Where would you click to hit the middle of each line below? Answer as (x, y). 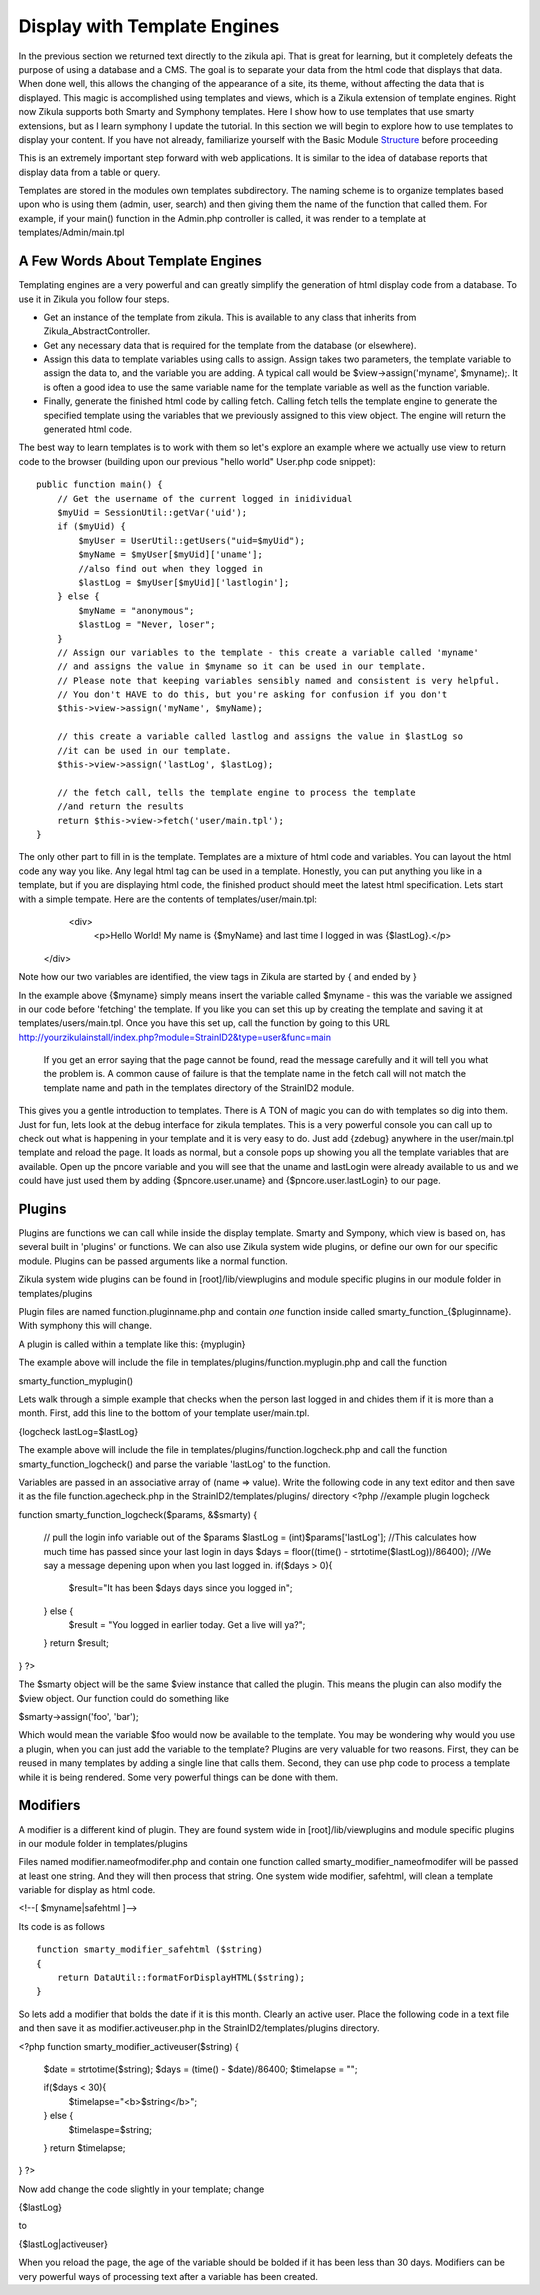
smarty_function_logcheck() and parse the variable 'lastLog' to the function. (174, 1464)
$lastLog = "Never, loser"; (147, 624)
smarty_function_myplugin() (76, 1381)
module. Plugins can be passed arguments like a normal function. (153, 1261)
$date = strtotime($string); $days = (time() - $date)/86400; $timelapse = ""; (200, 2069)
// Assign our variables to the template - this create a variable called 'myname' (268, 652)
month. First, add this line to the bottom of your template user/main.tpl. (164, 1413)
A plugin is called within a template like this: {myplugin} (132, 1344)
